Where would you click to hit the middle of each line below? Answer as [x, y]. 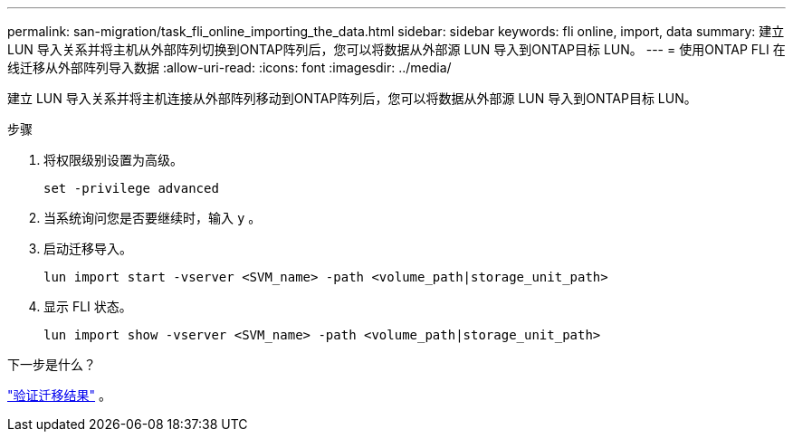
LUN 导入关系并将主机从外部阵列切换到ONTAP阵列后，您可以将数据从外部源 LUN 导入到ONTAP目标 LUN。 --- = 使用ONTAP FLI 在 [396, 49]
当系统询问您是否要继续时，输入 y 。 [153, 218]
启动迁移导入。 [88, 248]
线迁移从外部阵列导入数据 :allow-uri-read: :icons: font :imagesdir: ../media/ [229, 67]
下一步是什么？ [52, 364]
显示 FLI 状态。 [88, 306]
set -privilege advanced [131, 188]
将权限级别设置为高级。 [113, 160]
